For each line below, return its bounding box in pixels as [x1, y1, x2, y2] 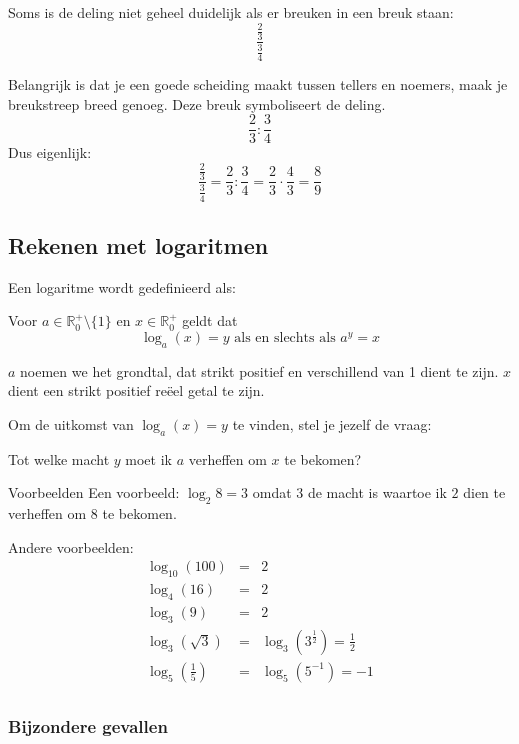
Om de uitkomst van [8, 413, 134, 434]
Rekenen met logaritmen [8, 229, 269, 260]
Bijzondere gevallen [8, 713, 168, 738]
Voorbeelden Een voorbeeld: [8, 482, 180, 503]
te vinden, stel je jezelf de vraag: [232, 413, 432, 434]
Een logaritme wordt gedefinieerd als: [8, 276, 236, 297]
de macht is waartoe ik [307, 482, 447, 503]
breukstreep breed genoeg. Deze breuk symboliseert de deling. [8, 93, 386, 114]
